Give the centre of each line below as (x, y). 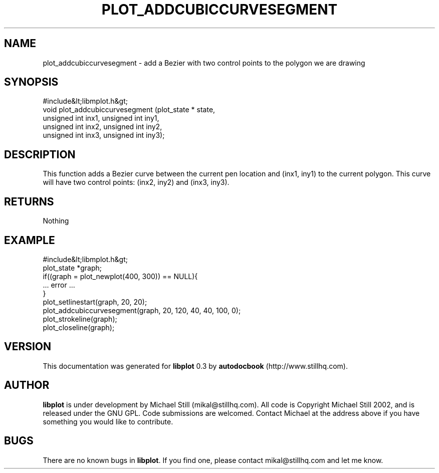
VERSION (28, 347)
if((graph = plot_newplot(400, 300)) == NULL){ (120, 276)
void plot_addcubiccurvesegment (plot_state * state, (129, 110)
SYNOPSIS (31, 82)
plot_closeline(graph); (79, 327)
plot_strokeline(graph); (80, 319)
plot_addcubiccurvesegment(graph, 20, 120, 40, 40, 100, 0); (142, 310)
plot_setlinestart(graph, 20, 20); (95, 302)
